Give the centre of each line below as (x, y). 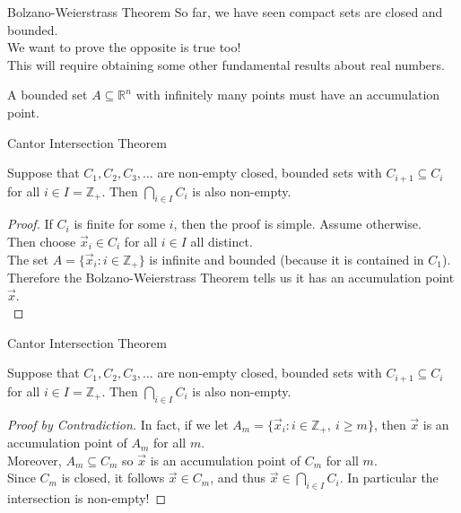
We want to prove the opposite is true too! (124, 47)
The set (28, 259)
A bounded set (48, 95)
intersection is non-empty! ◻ (87, 498)
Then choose (42, 241)
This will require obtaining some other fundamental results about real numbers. (226, 64)
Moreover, (35, 460)
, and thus (238, 478)
